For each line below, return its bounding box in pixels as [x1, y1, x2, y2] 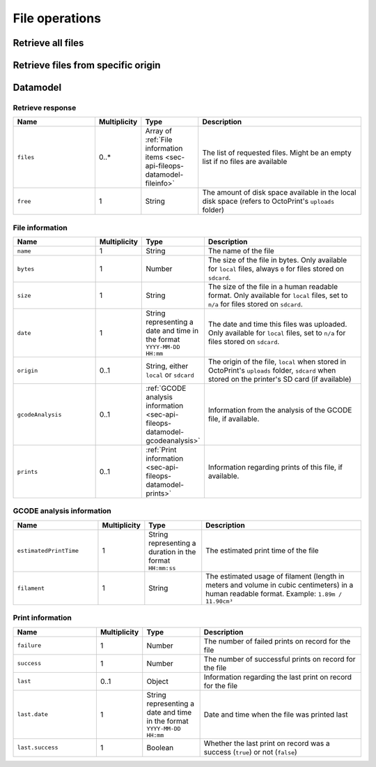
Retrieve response [13, 103, 77, 112]
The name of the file [207, 246, 274, 256]
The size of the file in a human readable [207, 282, 338, 292]
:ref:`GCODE [146, 384, 187, 394]
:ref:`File [145, 135, 173, 144]
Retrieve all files [13, 37, 84, 49]
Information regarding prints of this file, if [207, 463, 343, 472]
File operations [13, 10, 101, 26]
